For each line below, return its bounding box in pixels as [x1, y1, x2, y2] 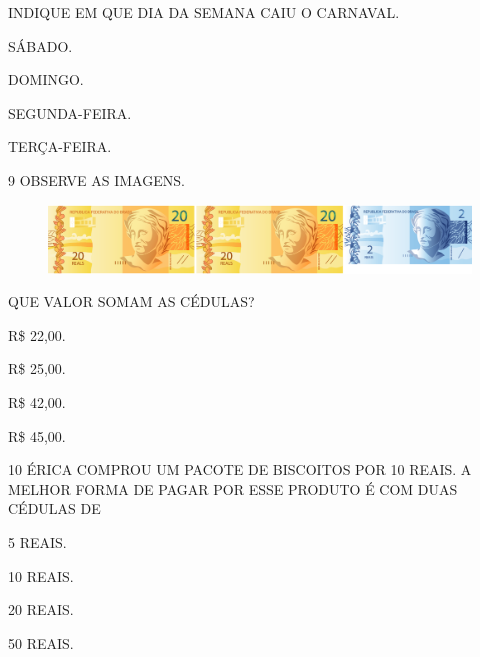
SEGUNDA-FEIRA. [8, 102, 132, 123]
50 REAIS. [8, 632, 74, 653]
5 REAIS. [8, 532, 67, 553]
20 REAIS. [8, 599, 74, 620]
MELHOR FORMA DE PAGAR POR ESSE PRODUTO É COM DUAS [8, 478, 458, 499]
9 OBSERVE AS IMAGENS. [8, 169, 185, 190]
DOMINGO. [8, 69, 84, 90]
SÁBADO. [8, 35, 73, 56]
